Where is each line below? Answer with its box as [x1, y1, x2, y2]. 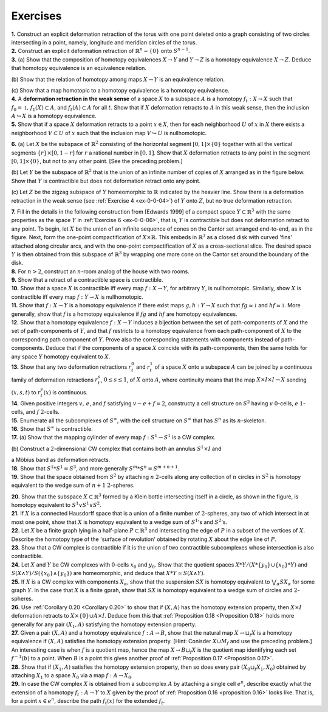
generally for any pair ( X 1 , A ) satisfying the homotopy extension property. [11, 621, 197, 629]
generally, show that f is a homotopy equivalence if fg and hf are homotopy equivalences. [11, 310, 237, 318]
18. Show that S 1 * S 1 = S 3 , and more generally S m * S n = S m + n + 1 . [11, 464, 180, 472]
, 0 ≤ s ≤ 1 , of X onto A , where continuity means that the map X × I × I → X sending [100, 376, 307, 383]
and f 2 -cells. [26, 408, 60, 416]
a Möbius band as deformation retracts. [11, 456, 111, 464]
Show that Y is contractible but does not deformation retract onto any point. [11, 177, 201, 184]
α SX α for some [276, 578, 315, 587]
